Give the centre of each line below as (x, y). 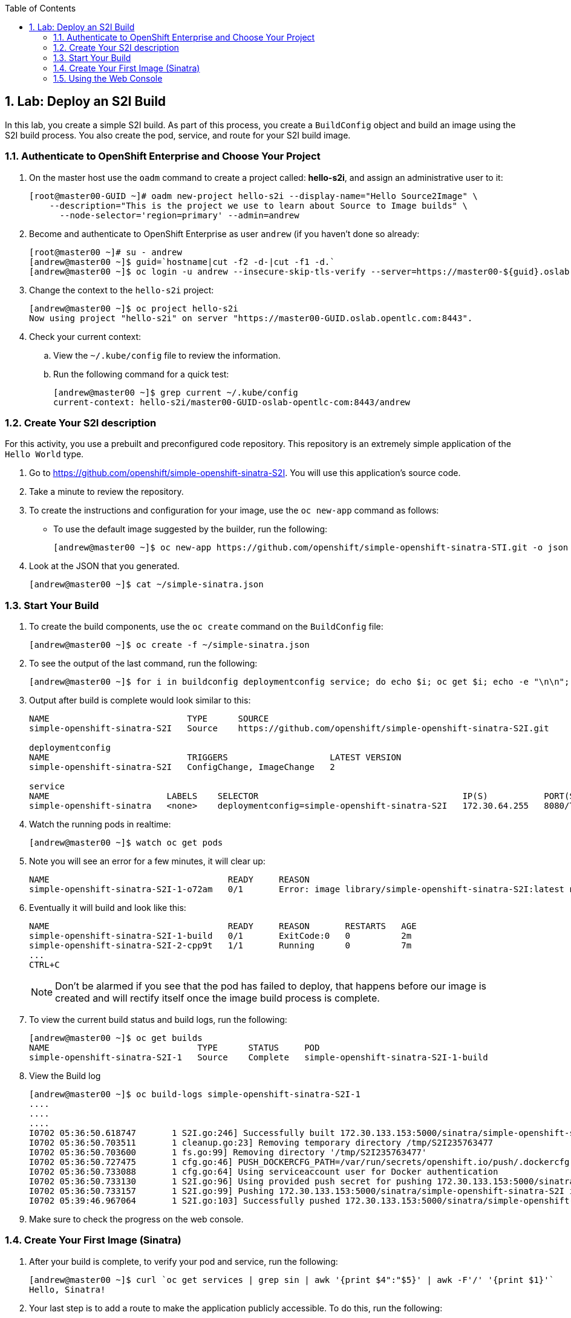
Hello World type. (44, 454)
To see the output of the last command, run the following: (143, 664)
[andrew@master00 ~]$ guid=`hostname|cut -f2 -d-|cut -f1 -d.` (182, 262)
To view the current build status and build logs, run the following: (158, 1020)
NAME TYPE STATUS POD (175, 1048)
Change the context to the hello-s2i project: (122, 290)
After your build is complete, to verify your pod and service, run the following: (184, 1261)
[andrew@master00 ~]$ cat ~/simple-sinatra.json (146, 585)
